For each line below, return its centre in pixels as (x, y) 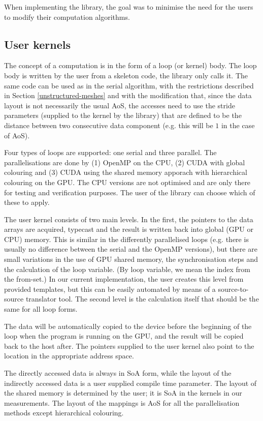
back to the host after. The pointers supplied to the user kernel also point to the (129, 345)
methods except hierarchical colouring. (64, 413)
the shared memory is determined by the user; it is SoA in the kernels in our (123, 393)
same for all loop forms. (41, 309)
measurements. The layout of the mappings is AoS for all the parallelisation (122, 402)
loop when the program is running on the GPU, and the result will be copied (124, 336)
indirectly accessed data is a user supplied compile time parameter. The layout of (130, 383)
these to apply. (27, 202)
